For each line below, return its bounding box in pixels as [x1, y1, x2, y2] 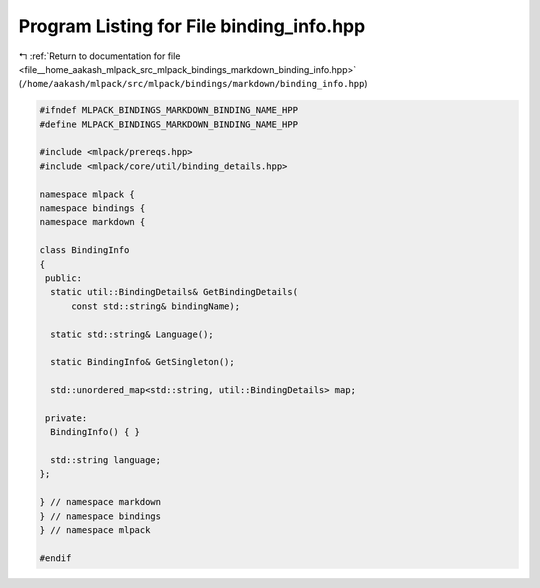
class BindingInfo [39, 245, 130, 256]
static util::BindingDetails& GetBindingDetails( [50, 286, 299, 298]
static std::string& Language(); [50, 328, 214, 340]
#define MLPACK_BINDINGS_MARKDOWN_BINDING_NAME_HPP [39, 118, 299, 130]
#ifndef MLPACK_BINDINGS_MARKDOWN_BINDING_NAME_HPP [39, 105, 299, 116]
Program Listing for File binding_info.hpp [18, 15, 366, 37]
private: [45, 412, 88, 424]
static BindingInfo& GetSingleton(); [50, 356, 235, 368]
